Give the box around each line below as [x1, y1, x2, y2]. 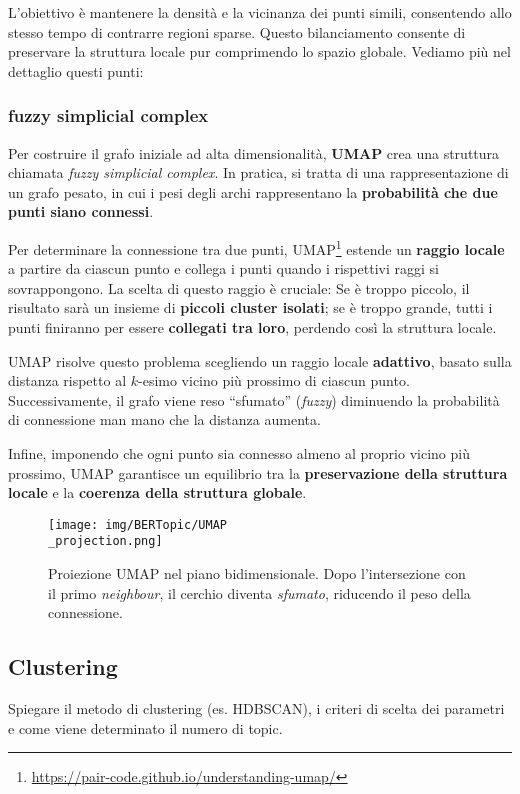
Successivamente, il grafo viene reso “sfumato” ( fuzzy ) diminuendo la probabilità [8, 389, 500, 410]
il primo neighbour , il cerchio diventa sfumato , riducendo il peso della [48, 582, 471, 603]
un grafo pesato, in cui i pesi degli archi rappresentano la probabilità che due [8, 181, 498, 202]
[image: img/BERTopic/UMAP [48, 517, 227, 532]
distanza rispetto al [8, 370, 127, 391]
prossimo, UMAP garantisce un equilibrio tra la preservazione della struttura [8, 462, 508, 483]
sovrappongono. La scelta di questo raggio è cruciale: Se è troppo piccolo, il [8, 277, 470, 298]
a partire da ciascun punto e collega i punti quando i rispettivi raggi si [8, 258, 439, 279]
